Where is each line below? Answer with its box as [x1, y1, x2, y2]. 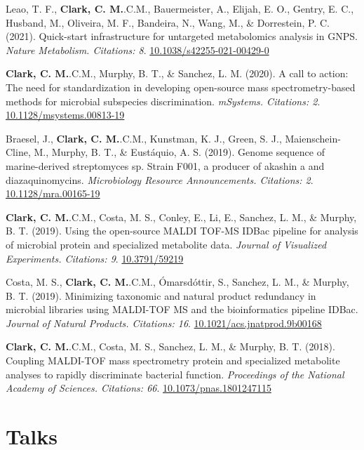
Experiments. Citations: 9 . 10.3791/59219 [6, 251, 184, 265]
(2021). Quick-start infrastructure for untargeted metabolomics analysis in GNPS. [6, 29, 358, 44]
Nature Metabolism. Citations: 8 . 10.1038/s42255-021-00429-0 [6, 42, 269, 57]
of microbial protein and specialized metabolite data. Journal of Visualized [6, 237, 327, 251]
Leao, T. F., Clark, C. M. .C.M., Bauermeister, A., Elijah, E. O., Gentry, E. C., [6, 1, 354, 15]
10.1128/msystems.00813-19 [6, 107, 125, 122]
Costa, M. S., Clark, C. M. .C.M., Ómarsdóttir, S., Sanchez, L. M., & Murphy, [6, 274, 349, 289]
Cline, [6, 145, 31, 159]
